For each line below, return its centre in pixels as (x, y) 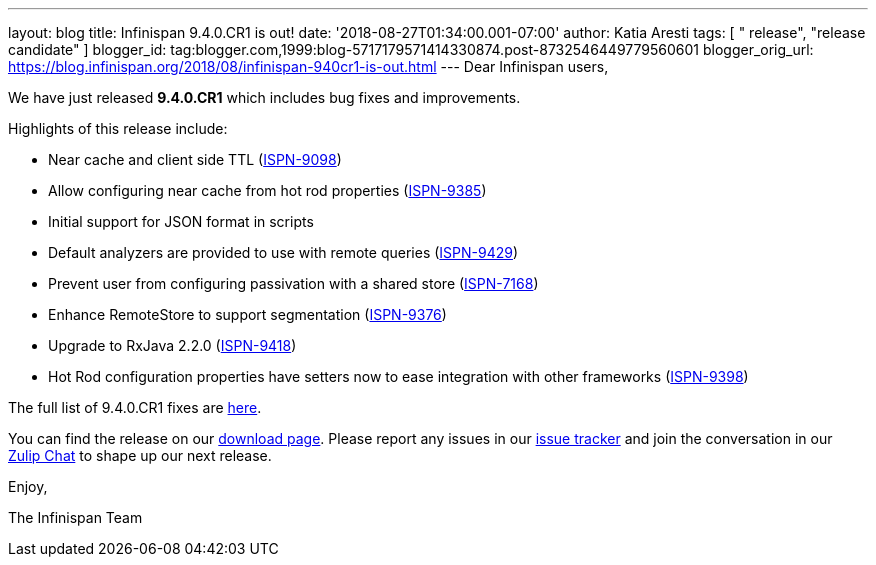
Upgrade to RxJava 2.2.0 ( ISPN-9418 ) (172, 345)
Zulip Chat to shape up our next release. (140, 455)
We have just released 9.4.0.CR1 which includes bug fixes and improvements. (264, 97)
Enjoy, (28, 486)
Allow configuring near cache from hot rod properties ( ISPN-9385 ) (267, 190)
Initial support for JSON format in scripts (181, 221)
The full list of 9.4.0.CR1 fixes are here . (135, 407)
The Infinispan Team (75, 517)
